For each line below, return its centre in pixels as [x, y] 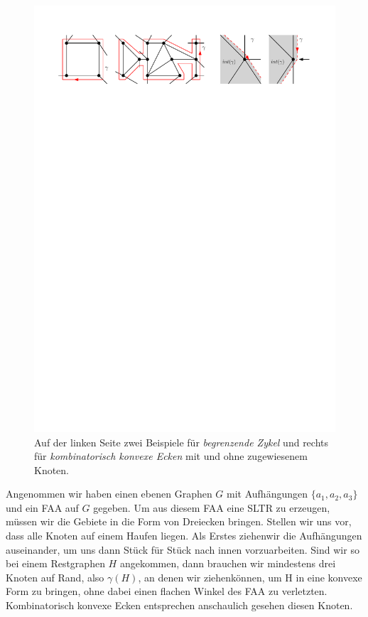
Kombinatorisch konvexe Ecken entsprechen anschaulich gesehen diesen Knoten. [179, 605]
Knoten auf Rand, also [55, 577]
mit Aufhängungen [267, 494]
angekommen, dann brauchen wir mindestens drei [228, 563]
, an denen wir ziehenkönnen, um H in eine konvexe [250, 577]
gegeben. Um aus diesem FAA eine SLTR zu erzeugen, [212, 507]
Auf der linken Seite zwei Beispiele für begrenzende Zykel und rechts [182, 442]
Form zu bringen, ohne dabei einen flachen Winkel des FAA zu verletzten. [167, 591]
